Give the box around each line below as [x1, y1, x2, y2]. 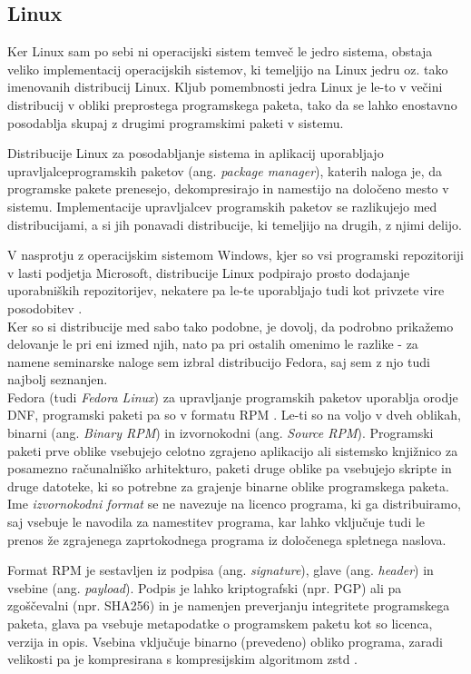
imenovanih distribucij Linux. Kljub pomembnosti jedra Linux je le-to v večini [7, 77, 443, 96]
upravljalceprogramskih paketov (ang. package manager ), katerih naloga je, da [7, 161, 443, 180]
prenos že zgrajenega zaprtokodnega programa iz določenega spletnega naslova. [7, 530, 446, 549]
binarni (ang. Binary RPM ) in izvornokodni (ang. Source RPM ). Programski [7, 423, 434, 442]
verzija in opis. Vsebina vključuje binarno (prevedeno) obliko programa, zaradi [7, 631, 443, 650]
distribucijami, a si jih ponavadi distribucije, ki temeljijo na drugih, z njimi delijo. [7, 214, 462, 233]
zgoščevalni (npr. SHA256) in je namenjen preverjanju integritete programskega [7, 596, 450, 615]
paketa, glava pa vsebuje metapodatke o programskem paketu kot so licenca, [7, 614, 433, 633]
